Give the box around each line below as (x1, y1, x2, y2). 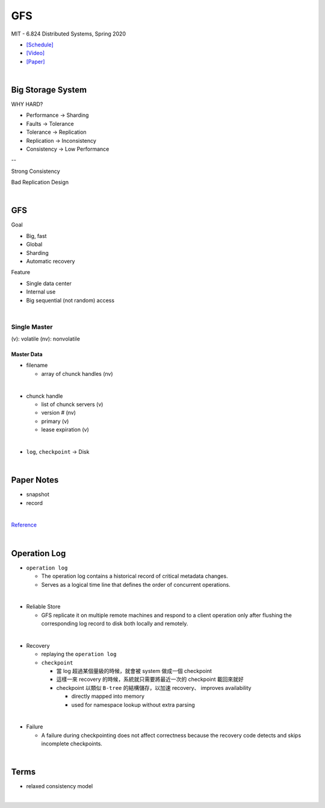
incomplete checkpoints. (41, 740, 102, 747)
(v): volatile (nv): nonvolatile (11, 335, 81, 343)
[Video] (26, 49, 45, 57)
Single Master (11, 322, 53, 331)
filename (26, 362, 48, 369)
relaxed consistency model (26, 783, 93, 790)
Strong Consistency (11, 168, 60, 175)
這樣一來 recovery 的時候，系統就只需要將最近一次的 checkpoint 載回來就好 (56, 675, 244, 683)
